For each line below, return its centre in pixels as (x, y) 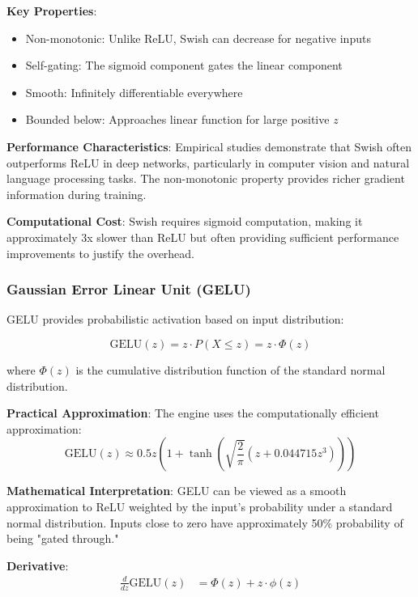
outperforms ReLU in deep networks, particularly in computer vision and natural (208, 162)
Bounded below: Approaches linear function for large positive (177, 119)
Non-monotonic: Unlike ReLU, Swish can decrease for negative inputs (198, 38)
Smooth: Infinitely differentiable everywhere (134, 92)
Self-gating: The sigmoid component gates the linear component (184, 65)
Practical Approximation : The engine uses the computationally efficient (193, 413)
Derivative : (38, 565)
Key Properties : (52, 11)
